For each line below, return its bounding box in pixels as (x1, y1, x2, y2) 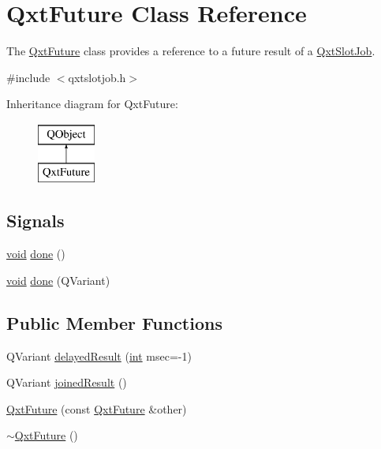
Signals (6, 208, 65, 233)
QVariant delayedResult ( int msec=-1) (6, 347, 192, 364)
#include (6, 69, 50, 85)
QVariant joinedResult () (6, 374, 127, 391)
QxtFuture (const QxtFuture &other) (6, 400, 187, 417)
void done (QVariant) (6, 271, 110, 288)
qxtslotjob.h (68, 69, 126, 85)
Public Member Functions (6, 310, 222, 335)
